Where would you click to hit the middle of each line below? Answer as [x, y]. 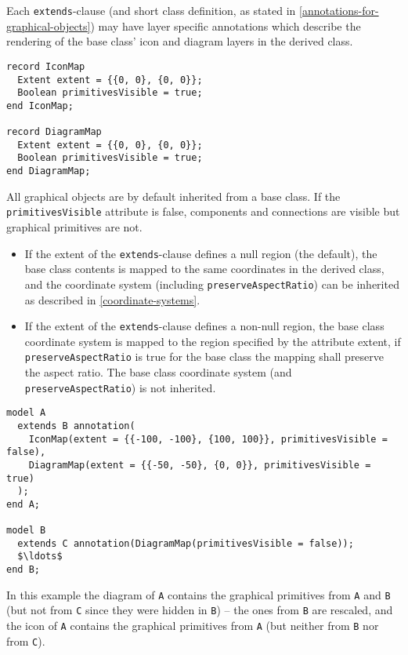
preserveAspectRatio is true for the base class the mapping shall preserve [204, 357]
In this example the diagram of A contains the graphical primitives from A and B [199, 594]
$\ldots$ [40, 557]
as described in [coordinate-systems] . [112, 299]
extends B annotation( [76, 426]
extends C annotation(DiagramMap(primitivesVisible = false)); [186, 543]
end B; [23, 570]
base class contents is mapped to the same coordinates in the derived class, [204, 269]
